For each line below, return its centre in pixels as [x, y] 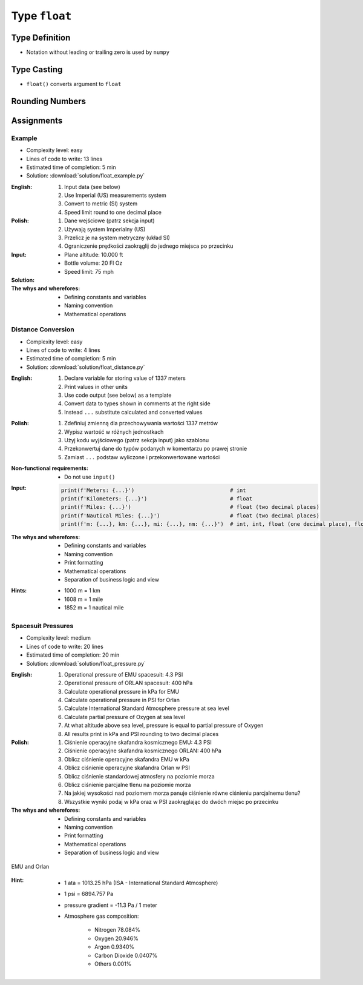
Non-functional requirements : [50, 468]
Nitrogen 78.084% [117, 930]
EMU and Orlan [30, 866]
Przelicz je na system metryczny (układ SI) [117, 238]
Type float [41, 16]
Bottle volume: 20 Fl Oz [93, 263]
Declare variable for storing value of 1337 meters [125, 378]
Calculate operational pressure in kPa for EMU [122, 691]
